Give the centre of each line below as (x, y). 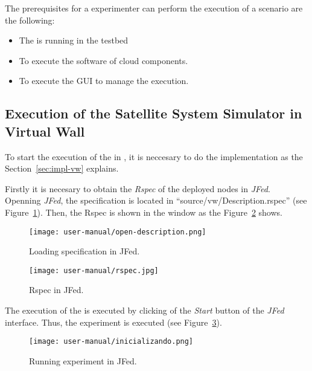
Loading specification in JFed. (84, 251)
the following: (30, 20)
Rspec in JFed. (56, 290)
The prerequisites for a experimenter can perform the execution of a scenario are (154, 8)
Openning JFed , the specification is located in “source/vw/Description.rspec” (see (156, 200)
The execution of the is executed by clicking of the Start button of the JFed (145, 310)
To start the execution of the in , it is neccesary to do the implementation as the (154, 156)
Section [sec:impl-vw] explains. (62, 168)
